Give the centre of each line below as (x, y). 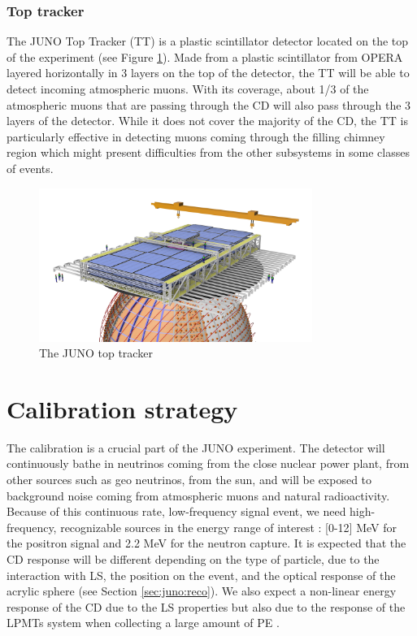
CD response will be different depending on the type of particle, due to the (193, 559)
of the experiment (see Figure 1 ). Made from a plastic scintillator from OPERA (205, 56)
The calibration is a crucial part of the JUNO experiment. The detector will (196, 447)
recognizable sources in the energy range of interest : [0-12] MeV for (228, 527)
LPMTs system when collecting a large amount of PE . (143, 623)
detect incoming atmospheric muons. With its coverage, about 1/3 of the (188, 89)
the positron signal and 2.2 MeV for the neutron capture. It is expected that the (206, 543)
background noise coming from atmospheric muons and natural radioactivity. (198, 495)
